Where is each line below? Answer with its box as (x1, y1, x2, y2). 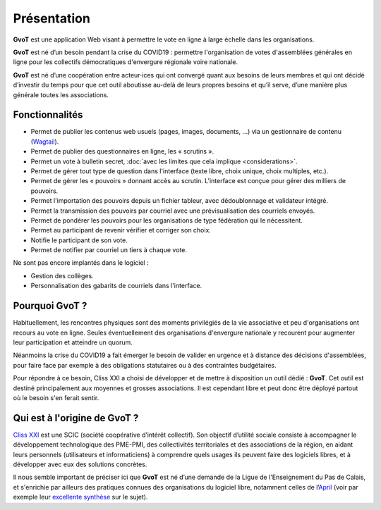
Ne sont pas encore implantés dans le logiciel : (13, 259, 149, 267)
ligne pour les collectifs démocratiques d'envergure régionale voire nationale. (13, 58, 238, 66)
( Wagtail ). (30, 137, 59, 146)
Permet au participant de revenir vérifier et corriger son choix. (30, 226, 212, 235)
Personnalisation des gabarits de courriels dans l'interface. (30, 282, 202, 290)
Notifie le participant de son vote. (30, 236, 128, 244)
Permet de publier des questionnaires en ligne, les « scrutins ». (30, 147, 214, 156)
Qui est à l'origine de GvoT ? (13, 412, 139, 424)
